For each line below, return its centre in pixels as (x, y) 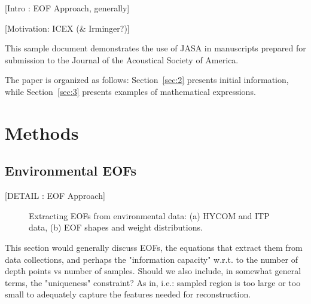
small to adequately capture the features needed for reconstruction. (128, 294)
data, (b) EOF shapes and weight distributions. (116, 227)
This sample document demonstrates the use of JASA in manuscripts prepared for (155, 48)
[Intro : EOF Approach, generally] (67, 8)
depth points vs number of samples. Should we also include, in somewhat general (153, 271)
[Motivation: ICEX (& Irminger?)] (67, 28)
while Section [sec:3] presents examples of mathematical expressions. (130, 91)
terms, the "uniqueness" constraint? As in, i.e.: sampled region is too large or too (153, 282)
